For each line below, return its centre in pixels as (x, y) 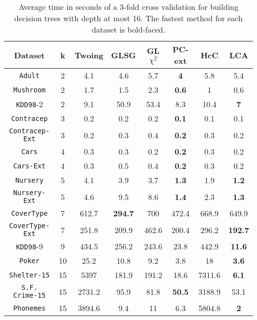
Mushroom (29, 90)
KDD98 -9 (29, 246)
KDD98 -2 (29, 104)
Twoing (89, 55)
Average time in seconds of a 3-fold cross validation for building (128, 7)
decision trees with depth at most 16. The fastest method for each (128, 18)
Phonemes (29, 308)
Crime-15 (29, 295)
